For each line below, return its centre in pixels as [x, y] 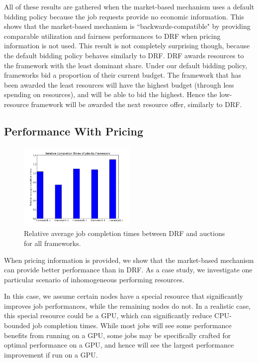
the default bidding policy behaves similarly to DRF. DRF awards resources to [124, 55]
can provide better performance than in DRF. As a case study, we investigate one [128, 270]
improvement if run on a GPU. [51, 354]
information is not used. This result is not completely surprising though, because [127, 46]
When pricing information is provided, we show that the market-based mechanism [129, 260]
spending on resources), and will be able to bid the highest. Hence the [111, 94]
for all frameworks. [52, 243]
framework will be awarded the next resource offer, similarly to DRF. [136, 104]
